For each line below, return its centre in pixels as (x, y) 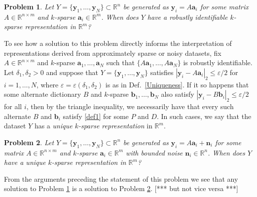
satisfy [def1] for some (96, 116)
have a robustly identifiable (187, 17)
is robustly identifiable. (218, 62)
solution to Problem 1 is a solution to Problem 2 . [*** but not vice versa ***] (121, 188)
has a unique (53, 126)
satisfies (162, 72)
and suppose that (72, 72)
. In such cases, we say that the (204, 116)
